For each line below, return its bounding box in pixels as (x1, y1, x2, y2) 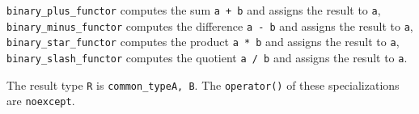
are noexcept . (6, 92, 75, 109)
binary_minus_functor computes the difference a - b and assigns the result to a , (6, 17, 413, 34)
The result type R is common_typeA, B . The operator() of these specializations (6, 76, 400, 93)
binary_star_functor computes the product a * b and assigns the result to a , (6, 33, 400, 50)
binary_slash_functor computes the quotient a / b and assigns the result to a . (6, 49, 408, 65)
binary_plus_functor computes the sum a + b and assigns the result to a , (6, 2, 381, 18)
